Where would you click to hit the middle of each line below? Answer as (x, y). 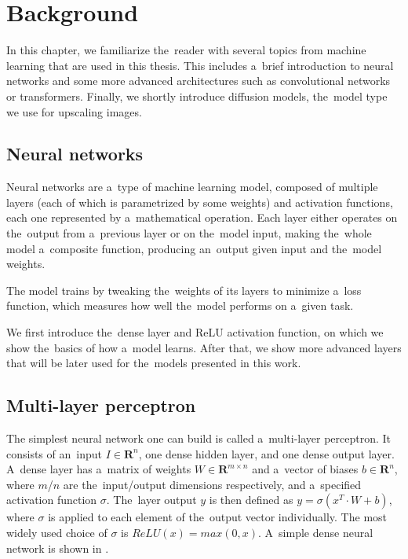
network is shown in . (58, 548)
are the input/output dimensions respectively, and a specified (212, 484)
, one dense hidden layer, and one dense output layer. (266, 453)
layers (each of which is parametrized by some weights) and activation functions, (200, 202)
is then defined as (251, 500)
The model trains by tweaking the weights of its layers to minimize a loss (184, 290)
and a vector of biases (305, 469)
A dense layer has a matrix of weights (99, 469)
